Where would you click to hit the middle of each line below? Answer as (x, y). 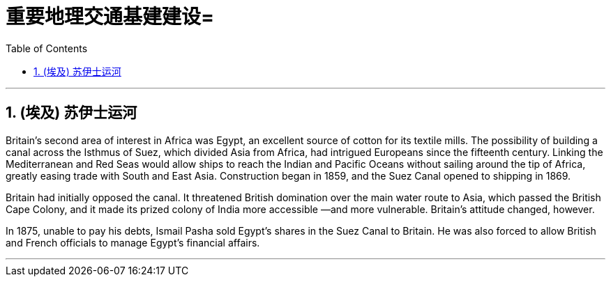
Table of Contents (47, 48)
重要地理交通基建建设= (110, 17)
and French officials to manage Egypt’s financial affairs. (133, 242)
